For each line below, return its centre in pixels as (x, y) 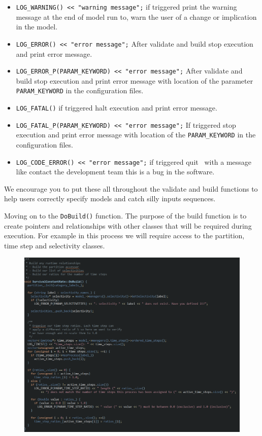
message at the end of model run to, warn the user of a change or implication (136, 16)
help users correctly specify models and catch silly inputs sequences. (110, 198)
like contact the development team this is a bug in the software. (115, 172)
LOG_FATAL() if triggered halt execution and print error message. (117, 107)
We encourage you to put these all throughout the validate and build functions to (131, 188)
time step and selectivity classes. (55, 245)
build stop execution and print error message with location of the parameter (135, 80)
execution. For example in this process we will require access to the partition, (124, 235)
